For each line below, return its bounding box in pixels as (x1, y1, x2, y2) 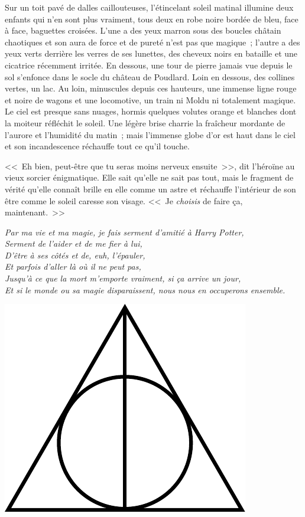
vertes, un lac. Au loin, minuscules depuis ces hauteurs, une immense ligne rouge (5, 82, 297, 94)
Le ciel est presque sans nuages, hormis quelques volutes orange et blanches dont (5, 105, 297, 117)
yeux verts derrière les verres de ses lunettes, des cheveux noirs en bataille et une (5, 47, 298, 60)
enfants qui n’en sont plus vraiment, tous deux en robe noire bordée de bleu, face (5, 12, 298, 25)
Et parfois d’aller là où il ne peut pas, (5, 260, 141, 273)
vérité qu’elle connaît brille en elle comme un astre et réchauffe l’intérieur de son (5, 182, 296, 195)
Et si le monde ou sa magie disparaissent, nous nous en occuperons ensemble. (5, 283, 285, 296)
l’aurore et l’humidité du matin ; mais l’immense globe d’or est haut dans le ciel (5, 128, 296, 140)
